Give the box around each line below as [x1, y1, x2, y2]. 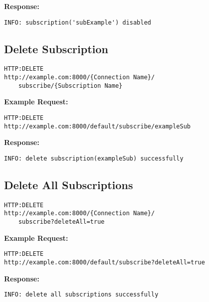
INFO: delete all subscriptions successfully [4, 291, 158, 298]
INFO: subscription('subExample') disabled [4, 19, 151, 26]
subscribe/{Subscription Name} [18, 82, 123, 89]
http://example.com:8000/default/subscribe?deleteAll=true [4, 259, 205, 266]
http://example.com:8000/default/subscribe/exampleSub [4, 122, 191, 130]
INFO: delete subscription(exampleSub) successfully [4, 155, 183, 162]
